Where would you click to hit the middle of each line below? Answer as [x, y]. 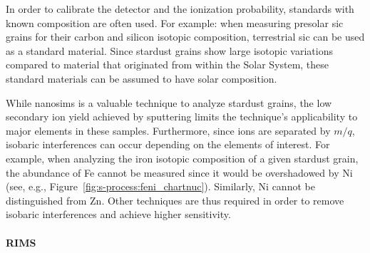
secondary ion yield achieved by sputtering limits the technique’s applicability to [182, 117]
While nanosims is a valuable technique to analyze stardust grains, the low [169, 102]
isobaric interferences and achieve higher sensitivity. [118, 214]
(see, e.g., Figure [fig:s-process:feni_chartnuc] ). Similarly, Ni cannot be [160, 186]
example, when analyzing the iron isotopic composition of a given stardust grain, [182, 158]
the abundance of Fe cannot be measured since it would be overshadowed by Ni [179, 172]
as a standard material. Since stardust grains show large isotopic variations [169, 50]
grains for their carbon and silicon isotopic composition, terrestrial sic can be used [185, 37]
